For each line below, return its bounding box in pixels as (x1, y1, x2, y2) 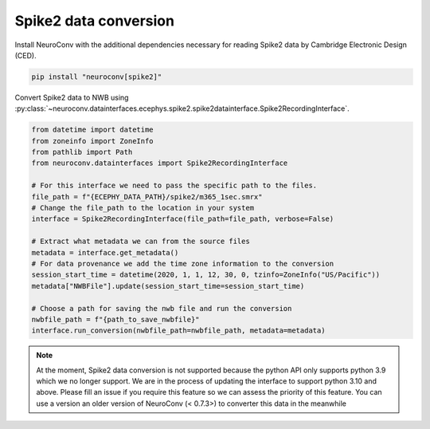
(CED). (14, 50, 37, 60)
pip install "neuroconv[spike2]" (31, 72, 162, 81)
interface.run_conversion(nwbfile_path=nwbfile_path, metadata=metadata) (31, 326, 326, 335)
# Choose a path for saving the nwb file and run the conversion (31, 304, 292, 313)
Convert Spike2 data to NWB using (14, 92, 129, 102)
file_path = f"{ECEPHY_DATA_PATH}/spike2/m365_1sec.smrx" (31, 192, 263, 201)
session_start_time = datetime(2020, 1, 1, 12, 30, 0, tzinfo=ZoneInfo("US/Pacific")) (31, 270, 381, 279)
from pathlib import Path (31, 148, 133, 157)
